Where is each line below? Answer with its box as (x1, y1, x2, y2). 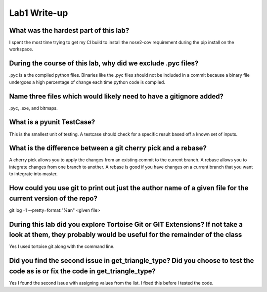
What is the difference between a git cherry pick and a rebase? (9, 144, 207, 152)
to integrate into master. (9, 171, 58, 177)
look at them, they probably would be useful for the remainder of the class (9, 231, 242, 239)
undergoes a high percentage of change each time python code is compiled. (9, 79, 166, 85)
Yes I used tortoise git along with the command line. (9, 243, 115, 249)
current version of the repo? (9, 194, 97, 202)
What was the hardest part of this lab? (9, 26, 130, 35)
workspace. (9, 46, 33, 52)
